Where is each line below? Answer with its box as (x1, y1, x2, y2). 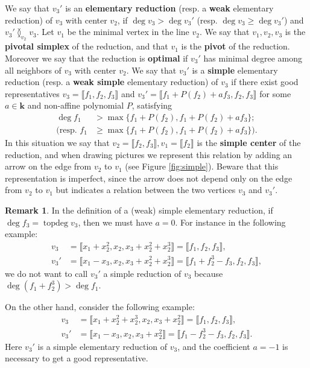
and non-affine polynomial (27, 99, 124, 112)
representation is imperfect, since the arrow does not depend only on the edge (5, 171, 293, 184)
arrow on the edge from (5, 160, 92, 173)
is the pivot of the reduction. (181, 40, 290, 52)
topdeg (43, 218, 69, 227)
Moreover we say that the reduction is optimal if (5, 51, 188, 64)
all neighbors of (5, 63, 62, 76)
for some (259, 87, 291, 100)
